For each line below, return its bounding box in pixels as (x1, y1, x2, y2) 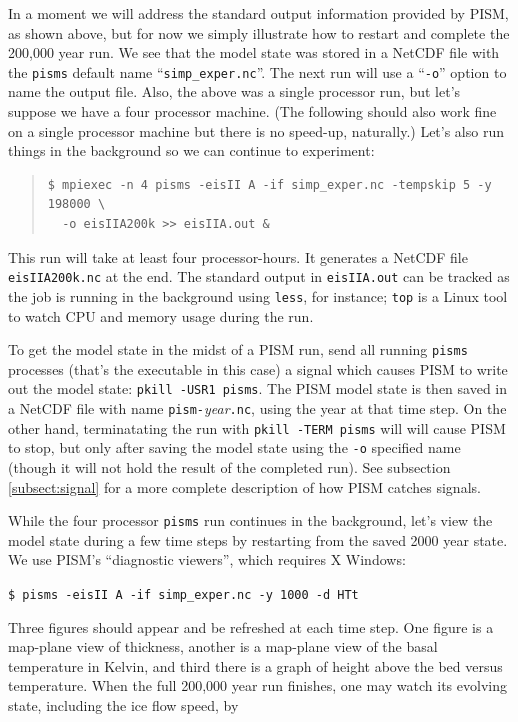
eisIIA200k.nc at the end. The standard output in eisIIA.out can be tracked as (8, 266, 510, 287)
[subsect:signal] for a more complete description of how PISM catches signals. (8, 476, 481, 497)
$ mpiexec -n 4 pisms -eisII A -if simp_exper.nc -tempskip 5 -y (47, 177, 492, 192)
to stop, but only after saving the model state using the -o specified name (8, 437, 461, 458)
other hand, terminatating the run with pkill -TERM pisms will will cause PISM (8, 417, 506, 438)
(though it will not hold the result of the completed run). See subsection (8, 456, 451, 477)
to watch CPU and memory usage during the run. (8, 305, 314, 326)
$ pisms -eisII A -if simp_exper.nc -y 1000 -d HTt (8, 588, 359, 602)
